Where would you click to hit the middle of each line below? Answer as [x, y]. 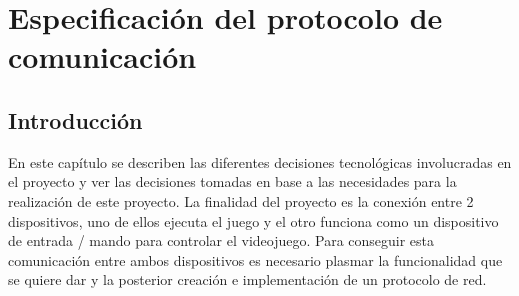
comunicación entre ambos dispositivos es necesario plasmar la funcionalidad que [255, 259]
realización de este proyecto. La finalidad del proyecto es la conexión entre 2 [241, 200]
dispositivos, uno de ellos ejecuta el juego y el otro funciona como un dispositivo [253, 220]
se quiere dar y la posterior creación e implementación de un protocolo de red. [247, 279]
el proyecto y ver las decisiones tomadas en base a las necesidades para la [232, 181]
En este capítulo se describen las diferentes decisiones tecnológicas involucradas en [260, 161]
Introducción [75, 119]
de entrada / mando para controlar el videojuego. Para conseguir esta [221, 240]
